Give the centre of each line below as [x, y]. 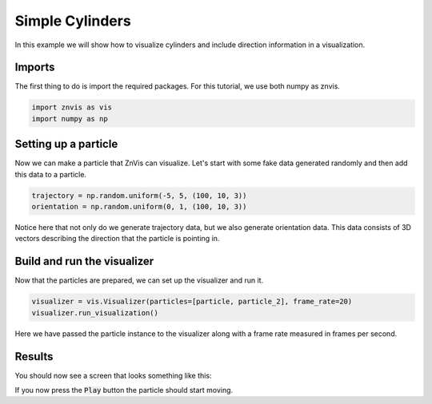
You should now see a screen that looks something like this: [113, 375]
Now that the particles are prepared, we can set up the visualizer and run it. [139, 280]
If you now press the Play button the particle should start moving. [124, 390]
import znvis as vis [72, 107]
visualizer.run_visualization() [95, 313]
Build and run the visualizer [84, 261]
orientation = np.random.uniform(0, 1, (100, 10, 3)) [139, 207]
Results [34, 356]
